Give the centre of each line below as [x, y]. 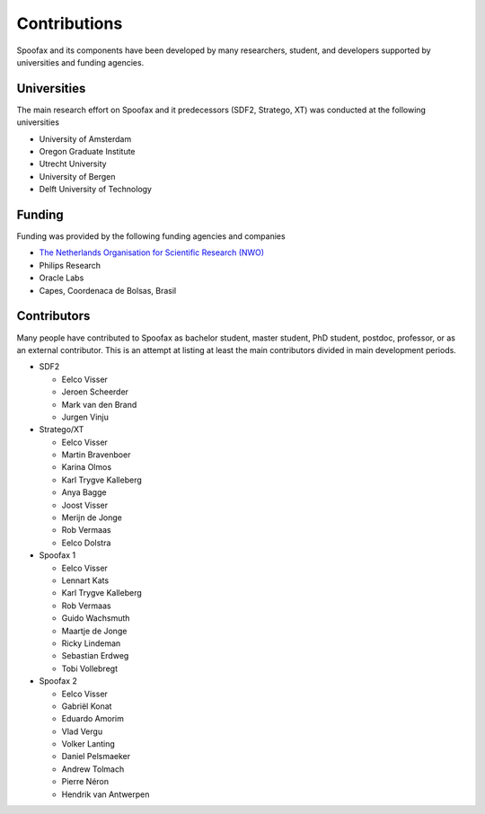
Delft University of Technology [96, 190]
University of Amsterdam [85, 138]
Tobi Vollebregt [90, 668]
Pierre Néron [85, 782]
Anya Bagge [84, 492]
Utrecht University [73, 164]
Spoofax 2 [58, 681]
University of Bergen [77, 176]
